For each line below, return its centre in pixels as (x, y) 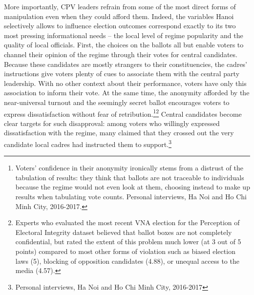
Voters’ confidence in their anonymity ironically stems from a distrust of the (129, 168)
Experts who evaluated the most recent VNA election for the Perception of (127, 222)
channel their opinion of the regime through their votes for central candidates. (121, 54)
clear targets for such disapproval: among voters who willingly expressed (112, 123)
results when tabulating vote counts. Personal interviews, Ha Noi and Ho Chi (131, 196)
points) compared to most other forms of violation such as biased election (125, 251)
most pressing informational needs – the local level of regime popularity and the (124, 35)
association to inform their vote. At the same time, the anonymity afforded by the (127, 93)
